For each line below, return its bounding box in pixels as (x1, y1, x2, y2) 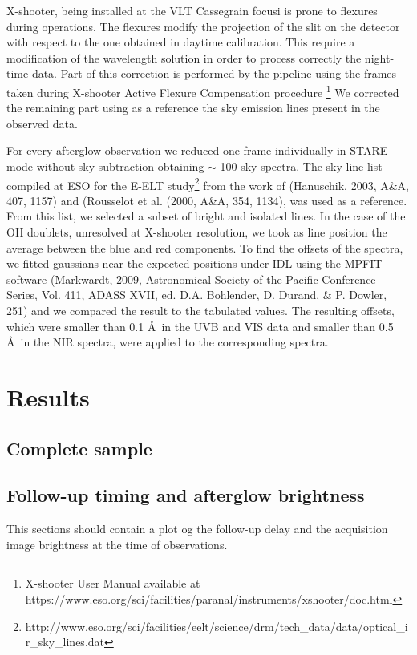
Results (6, 380, 90, 413)
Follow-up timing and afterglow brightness (6, 483, 365, 507)
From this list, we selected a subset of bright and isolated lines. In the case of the (6, 208, 406, 224)
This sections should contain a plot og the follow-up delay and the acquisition (6, 520, 388, 537)
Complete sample (6, 435, 152, 460)
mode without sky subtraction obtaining (6, 158, 204, 174)
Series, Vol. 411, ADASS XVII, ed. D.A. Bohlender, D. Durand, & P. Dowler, (6, 286, 387, 303)
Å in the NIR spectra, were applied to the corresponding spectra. (6, 334, 329, 350)
